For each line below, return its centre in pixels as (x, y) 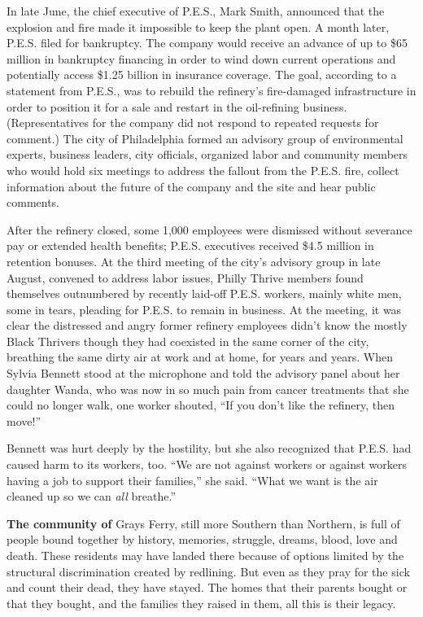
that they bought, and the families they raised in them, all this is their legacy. (201, 603)
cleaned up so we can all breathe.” (91, 496)
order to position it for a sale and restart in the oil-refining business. (177, 106)
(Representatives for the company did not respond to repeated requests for (193, 123)
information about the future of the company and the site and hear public (191, 186)
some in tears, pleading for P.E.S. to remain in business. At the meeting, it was (204, 309)
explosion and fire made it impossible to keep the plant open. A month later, (198, 26)
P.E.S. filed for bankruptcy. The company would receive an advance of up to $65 (207, 43)
